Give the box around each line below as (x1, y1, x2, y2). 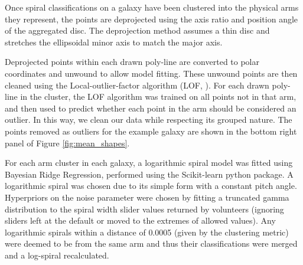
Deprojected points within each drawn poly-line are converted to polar (5, 55, 259, 68)
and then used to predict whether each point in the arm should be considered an (5, 102, 297, 114)
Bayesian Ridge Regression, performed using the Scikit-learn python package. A (5, 168, 294, 180)
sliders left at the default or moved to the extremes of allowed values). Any (5, 214, 276, 227)
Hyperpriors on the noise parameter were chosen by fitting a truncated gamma (5, 191, 289, 203)
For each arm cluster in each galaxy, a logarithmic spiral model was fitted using (5, 156, 293, 169)
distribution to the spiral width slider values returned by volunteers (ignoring (5, 202, 284, 215)
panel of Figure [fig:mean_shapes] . (5, 136, 130, 149)
